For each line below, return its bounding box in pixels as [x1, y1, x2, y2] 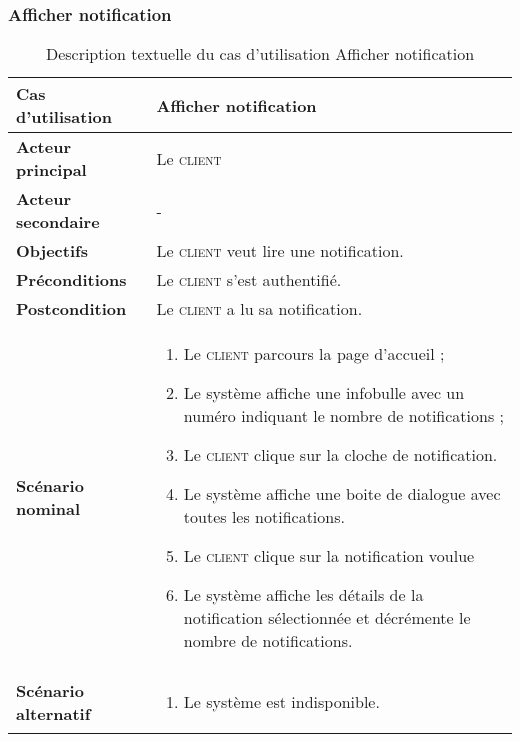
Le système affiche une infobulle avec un [183, 381, 465, 405]
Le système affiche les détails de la [183, 583, 424, 607]
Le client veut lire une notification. [156, 239, 404, 263]
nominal [16, 497, 81, 521]
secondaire [16, 210, 100, 234]
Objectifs [16, 239, 88, 263]
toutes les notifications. [183, 505, 345, 529]
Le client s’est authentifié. [156, 268, 342, 292]
